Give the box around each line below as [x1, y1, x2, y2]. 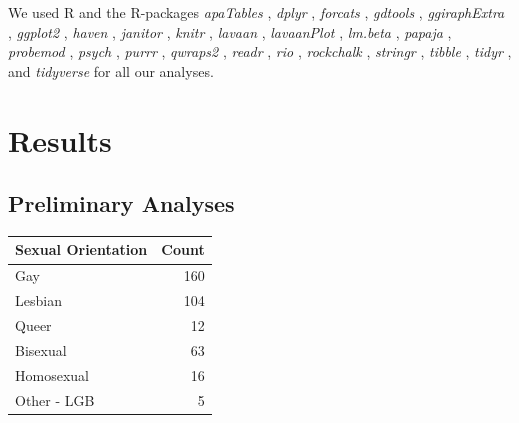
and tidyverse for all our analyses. [8, 60, 214, 81]
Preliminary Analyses [8, 188, 235, 219]
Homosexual [15, 364, 89, 385]
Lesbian [15, 290, 62, 311]
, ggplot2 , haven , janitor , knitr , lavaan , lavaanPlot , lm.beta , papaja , [8, 21, 452, 42]
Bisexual [15, 339, 67, 360]
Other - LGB [15, 389, 95, 410]
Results [8, 119, 112, 160]
